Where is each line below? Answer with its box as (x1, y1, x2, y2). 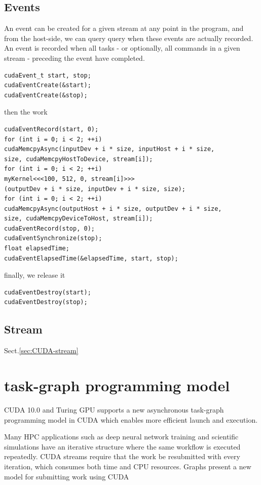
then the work (4, 106, 48, 117)
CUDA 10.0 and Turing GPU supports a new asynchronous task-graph (4, 404, 224, 415)
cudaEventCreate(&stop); (4, 91, 88, 99)
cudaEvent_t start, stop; (4, 71, 91, 79)
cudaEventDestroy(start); (4, 288, 91, 296)
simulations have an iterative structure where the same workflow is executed (4, 441, 241, 452)
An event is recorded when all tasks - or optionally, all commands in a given (4, 43, 240, 53)
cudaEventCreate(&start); (4, 82, 91, 89)
